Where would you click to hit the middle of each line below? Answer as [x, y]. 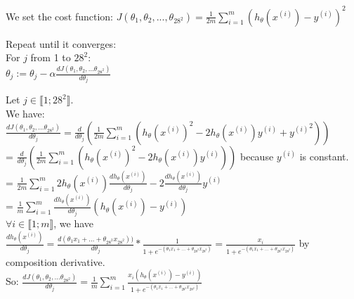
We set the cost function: [59, 16]
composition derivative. [55, 261]
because [257, 156]
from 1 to [51, 57]
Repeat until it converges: [61, 43]
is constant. [324, 156]
